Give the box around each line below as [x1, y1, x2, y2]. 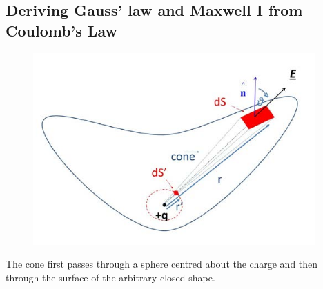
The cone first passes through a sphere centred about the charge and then [6, 257, 318, 271]
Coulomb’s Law [6, 19, 117, 41]
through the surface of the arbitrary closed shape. [6, 270, 215, 284]
